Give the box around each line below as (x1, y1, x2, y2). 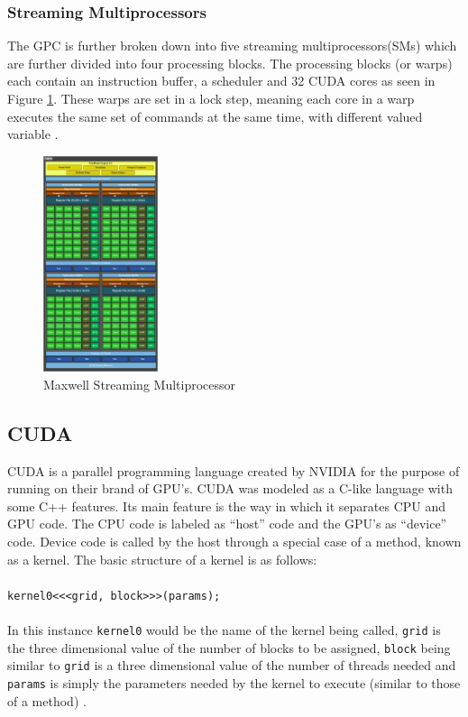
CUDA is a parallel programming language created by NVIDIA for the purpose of (7, 461, 460, 480)
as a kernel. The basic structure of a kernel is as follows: (7, 549, 317, 568)
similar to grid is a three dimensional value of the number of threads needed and (7, 656, 456, 675)
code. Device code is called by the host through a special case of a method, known (7, 531, 462, 550)
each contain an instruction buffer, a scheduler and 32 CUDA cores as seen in (7, 71, 436, 90)
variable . (7, 124, 59, 143)
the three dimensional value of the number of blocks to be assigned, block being (7, 638, 451, 657)
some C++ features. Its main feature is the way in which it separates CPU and (7, 496, 446, 515)
